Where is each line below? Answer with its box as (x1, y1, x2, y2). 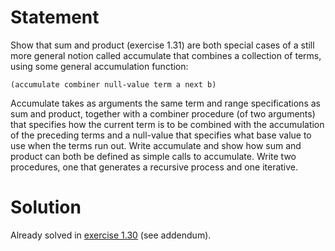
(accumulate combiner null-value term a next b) (10, 79, 217, 90)
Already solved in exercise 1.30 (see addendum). (10, 229, 212, 241)
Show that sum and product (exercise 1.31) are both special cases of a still (10, 39, 315, 51)
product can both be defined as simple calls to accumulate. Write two (10, 150, 297, 162)
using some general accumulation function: (10, 60, 189, 72)
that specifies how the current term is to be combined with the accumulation (10, 118, 325, 130)
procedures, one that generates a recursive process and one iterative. (10, 161, 299, 173)
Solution (10, 196, 82, 219)
